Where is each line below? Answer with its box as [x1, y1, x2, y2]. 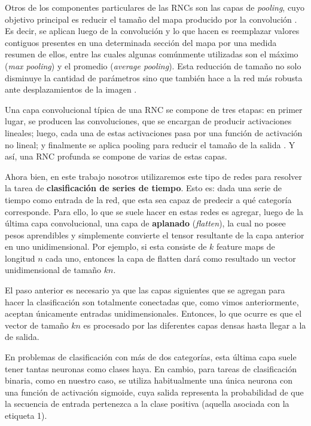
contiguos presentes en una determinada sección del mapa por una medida [5, 36, 277, 48]
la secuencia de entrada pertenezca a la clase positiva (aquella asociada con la [5, 397, 289, 410]
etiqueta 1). [5, 409, 47, 421]
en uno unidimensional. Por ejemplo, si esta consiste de [5, 240, 207, 253]
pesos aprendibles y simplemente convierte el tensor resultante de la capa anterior [5, 228, 304, 241]
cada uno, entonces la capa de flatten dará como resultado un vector [45, 252, 296, 264]
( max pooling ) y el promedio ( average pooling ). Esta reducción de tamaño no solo [5, 59, 301, 72]
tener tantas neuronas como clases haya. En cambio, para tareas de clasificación [5, 362, 297, 375]
